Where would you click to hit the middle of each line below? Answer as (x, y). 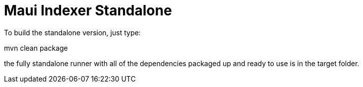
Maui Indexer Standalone (88, 10)
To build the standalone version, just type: (72, 32)
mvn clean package (36, 48)
